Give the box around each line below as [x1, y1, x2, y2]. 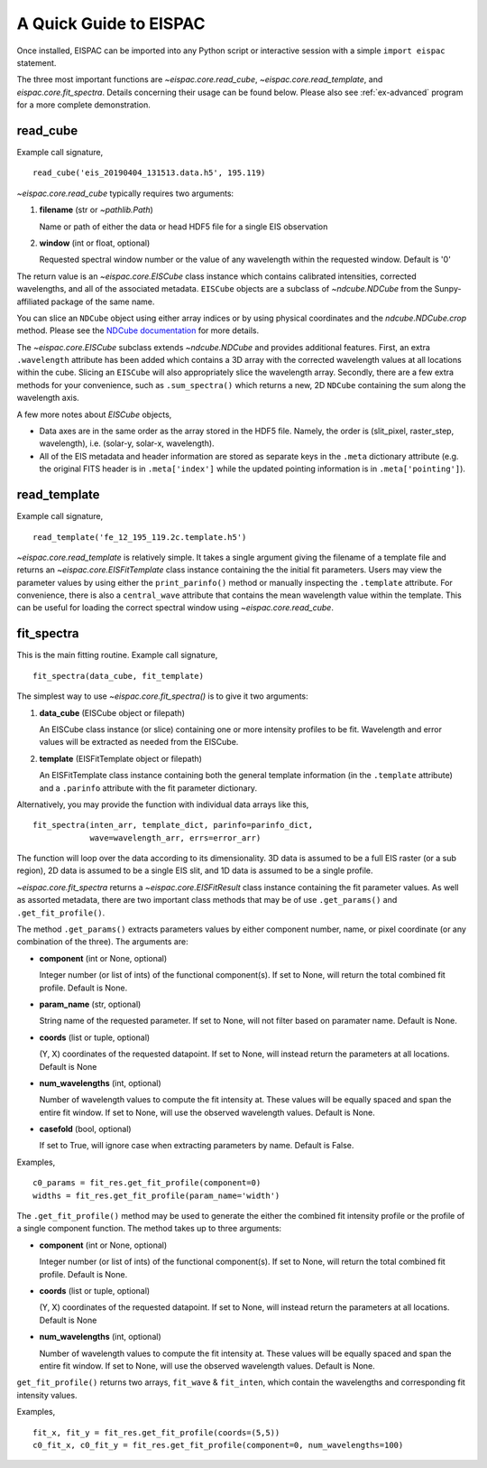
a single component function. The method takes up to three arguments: [16, 1223, 282, 1234]
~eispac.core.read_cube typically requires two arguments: [16, 188, 234, 199]
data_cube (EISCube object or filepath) [39, 707, 185, 718]
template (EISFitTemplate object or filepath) [39, 753, 203, 764]
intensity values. [16, 1389, 78, 1400]
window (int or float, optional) [39, 237, 151, 248]
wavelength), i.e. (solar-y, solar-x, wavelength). [39, 438, 216, 449]
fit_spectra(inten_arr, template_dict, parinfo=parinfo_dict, [32, 820, 314, 831]
